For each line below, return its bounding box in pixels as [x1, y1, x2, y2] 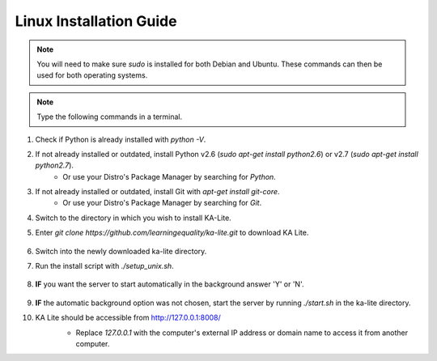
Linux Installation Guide [15, 12, 177, 30]
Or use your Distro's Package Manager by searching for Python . [62, 172, 277, 181]
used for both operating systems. [36, 70, 148, 80]
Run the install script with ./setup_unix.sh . [35, 261, 174, 271]
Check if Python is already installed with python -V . [35, 134, 206, 144]
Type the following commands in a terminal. [36, 112, 183, 121]
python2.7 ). [35, 160, 74, 170]
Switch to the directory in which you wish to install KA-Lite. [35, 213, 232, 223]
